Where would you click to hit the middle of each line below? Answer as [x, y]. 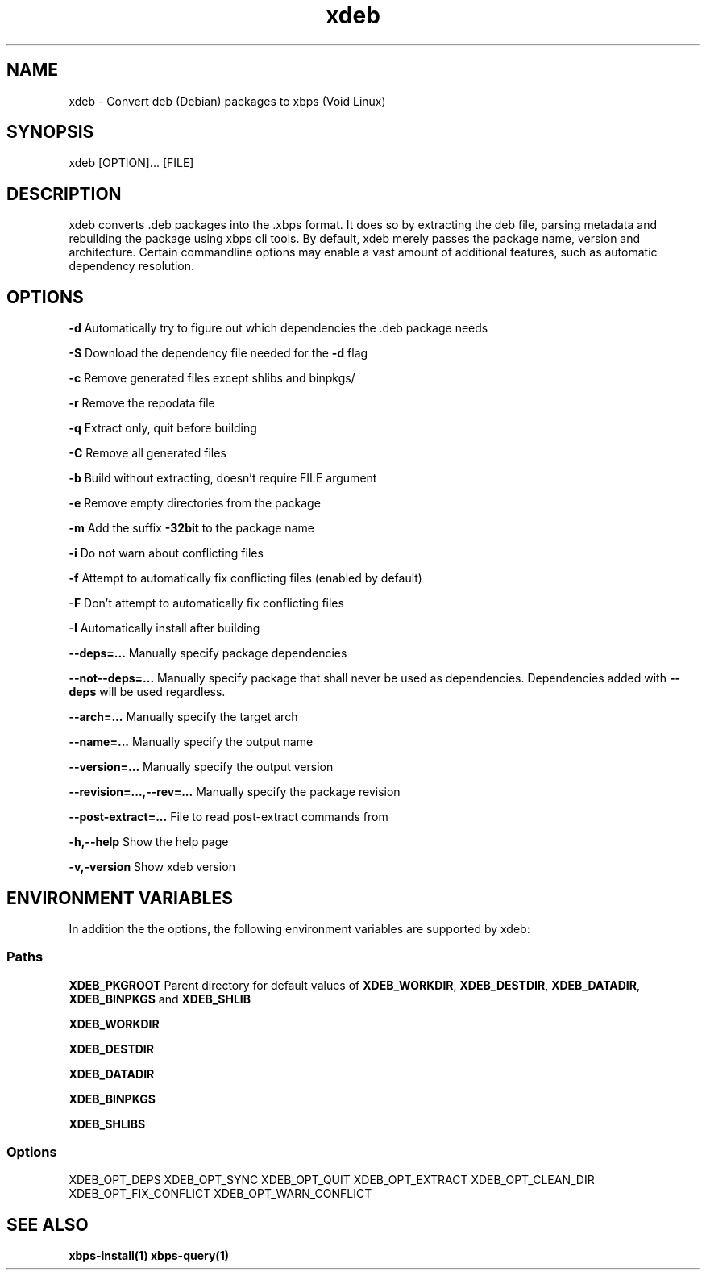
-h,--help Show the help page [149, 842]
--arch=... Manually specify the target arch [183, 717]
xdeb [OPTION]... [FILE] [131, 163]
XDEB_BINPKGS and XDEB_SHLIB [160, 999]
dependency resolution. [131, 266]
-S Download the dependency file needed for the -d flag [218, 353]
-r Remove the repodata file [142, 403]
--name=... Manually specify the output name [191, 742]
